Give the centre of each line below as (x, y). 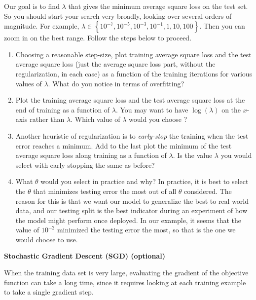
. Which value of (95, 119)
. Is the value (193, 155)
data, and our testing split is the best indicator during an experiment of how (131, 210)
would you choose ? (158, 119)
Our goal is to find (32, 6)
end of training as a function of (63, 109)
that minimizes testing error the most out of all (105, 191)
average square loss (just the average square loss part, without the (115, 64)
